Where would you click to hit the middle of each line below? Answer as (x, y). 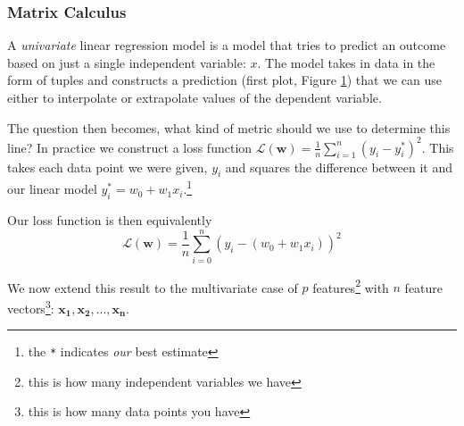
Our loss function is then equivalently (110, 219)
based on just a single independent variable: (127, 62)
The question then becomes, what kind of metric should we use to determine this (229, 127)
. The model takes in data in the (346, 62)
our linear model (52, 189)
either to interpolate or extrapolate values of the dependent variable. (195, 97)
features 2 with (351, 286)
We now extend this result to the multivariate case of (153, 287)
